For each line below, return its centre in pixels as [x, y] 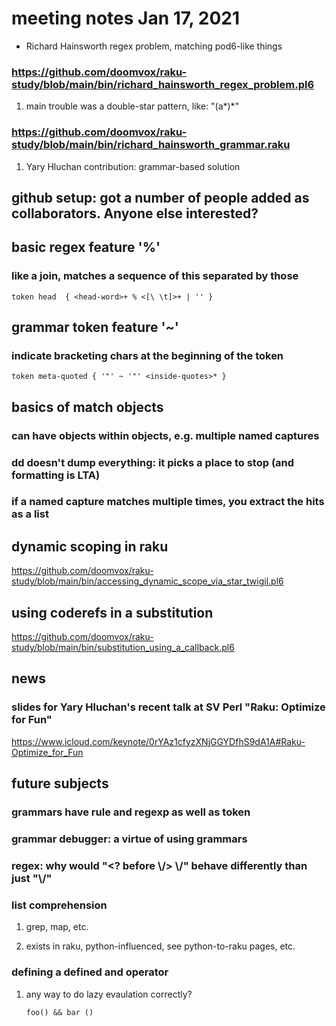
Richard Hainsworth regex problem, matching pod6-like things [154, 46]
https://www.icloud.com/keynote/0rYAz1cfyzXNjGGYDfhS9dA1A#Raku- [158, 741]
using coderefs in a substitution [112, 612]
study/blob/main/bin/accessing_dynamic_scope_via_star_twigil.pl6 [147, 581]
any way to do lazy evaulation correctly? [109, 994]
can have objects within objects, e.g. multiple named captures [165, 435]
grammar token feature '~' [95, 327]
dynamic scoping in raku [90, 546]
